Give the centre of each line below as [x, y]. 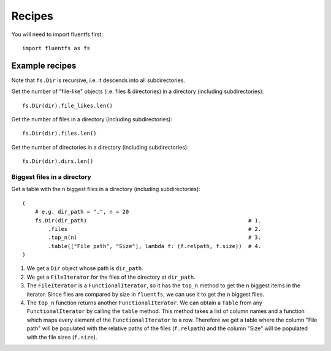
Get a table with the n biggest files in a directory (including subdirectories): [106, 189]
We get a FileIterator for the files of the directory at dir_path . [111, 277]
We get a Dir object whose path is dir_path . [85, 268]
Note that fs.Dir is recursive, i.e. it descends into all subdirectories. [98, 80]
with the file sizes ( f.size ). [62, 337]
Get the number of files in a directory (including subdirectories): [92, 119]
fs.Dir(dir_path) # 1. [148, 220]
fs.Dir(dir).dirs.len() [58, 161]
